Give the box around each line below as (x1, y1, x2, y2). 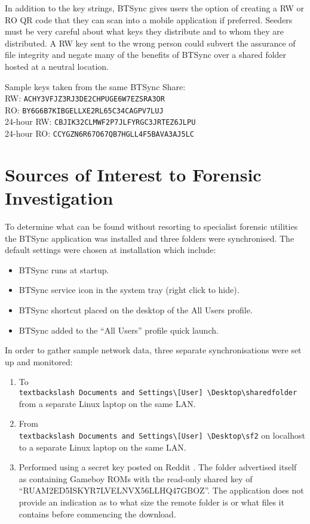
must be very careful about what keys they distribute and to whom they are (5, 25, 284, 38)
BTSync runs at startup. (19, 263, 109, 276)
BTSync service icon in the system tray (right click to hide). (19, 283, 240, 296)
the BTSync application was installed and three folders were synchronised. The (5, 232, 294, 244)
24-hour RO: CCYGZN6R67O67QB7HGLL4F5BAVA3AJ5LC (5, 127, 194, 140)
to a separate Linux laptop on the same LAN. (19, 440, 186, 453)
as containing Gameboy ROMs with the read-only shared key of (19, 472, 253, 485)
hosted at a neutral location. (5, 60, 109, 72)
